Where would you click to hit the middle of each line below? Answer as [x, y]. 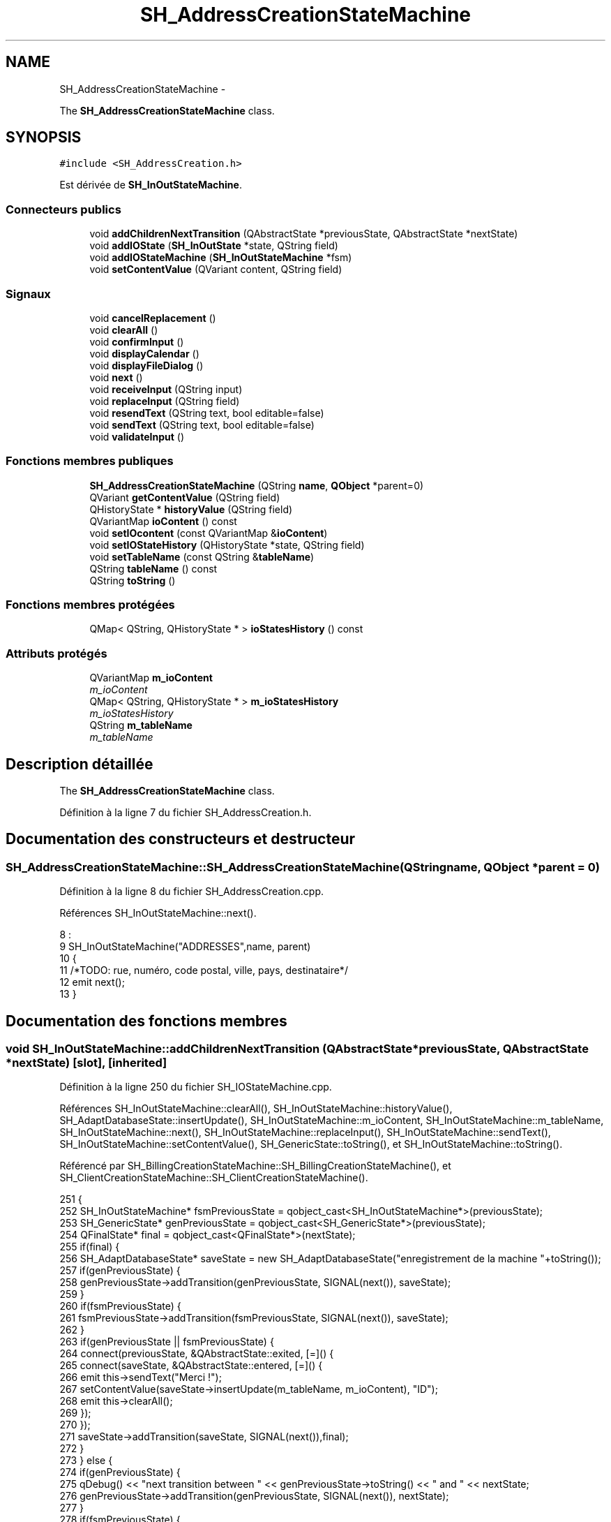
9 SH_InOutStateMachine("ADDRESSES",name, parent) [185, 947]
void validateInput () [137, 436]
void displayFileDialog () [146, 365]
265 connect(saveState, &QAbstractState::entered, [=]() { [191, 1366]
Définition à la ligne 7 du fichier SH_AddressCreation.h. [186, 813]
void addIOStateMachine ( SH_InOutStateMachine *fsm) [221, 258]
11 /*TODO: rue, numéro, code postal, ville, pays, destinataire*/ [204, 970]
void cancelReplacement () [153, 318]
